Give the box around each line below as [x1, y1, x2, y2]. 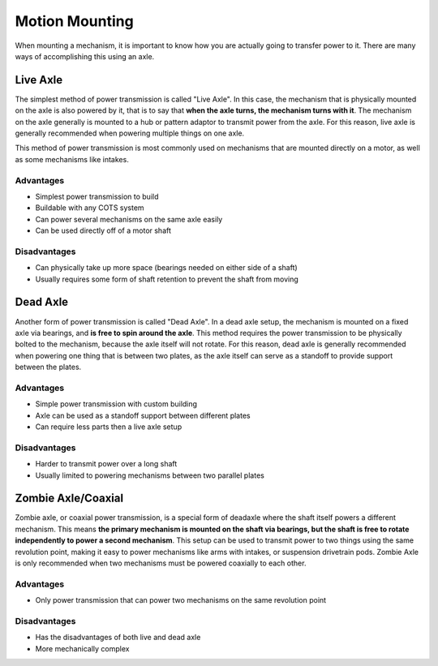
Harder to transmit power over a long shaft [35, 459, 178, 469]
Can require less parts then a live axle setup [35, 422, 182, 432]
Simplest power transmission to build [35, 191, 159, 201]
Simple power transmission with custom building [35, 399, 198, 409]
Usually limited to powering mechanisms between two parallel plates [35, 470, 265, 480]
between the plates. [15, 362, 82, 372]
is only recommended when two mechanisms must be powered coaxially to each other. [15, 558, 307, 568]
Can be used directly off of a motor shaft [35, 226, 172, 235]
